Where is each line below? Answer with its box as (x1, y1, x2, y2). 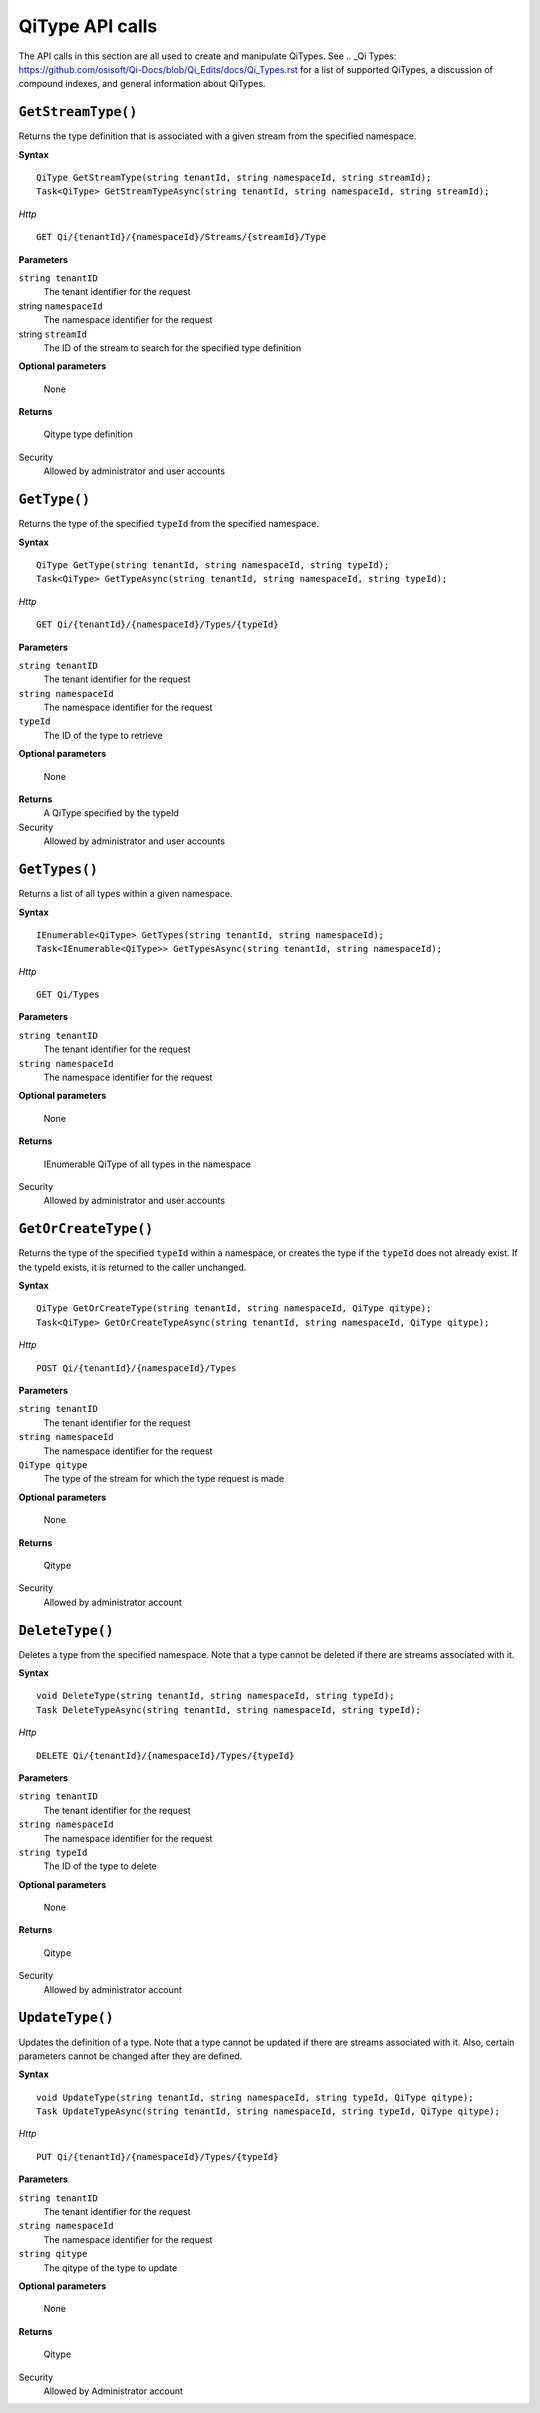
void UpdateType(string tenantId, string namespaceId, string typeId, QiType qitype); (36, 2091, 474, 2103)
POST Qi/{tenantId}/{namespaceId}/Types (36, 1362, 237, 1374)
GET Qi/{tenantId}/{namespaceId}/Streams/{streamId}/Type (36, 231, 327, 243)
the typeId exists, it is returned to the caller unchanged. (18, 1261, 247, 1273)
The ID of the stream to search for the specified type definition (43, 341, 302, 354)
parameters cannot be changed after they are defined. (18, 2050, 243, 2062)
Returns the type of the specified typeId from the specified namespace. (18, 518, 320, 530)
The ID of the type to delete (43, 1860, 157, 1872)
